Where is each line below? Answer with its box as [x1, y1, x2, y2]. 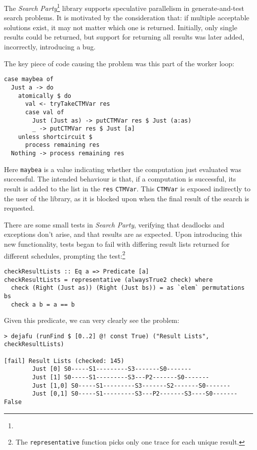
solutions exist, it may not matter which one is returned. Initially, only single [4, 22, 237, 32]
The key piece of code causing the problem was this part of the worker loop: [4, 58, 234, 68]
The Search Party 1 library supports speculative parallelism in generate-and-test [4, 1, 244, 13]
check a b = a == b [11, 301, 75, 308]
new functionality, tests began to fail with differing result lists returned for [4, 239, 230, 249]
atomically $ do [18, 92, 72, 99]
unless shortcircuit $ [18, 133, 92, 140]
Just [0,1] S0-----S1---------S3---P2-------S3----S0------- [32, 390, 238, 398]
